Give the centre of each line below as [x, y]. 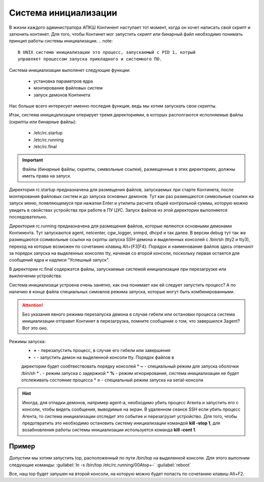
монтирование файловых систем [68, 88]
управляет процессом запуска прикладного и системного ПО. [90, 59]
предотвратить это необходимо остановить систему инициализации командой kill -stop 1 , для [121, 423]
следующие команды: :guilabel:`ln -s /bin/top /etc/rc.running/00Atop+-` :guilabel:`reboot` [100, 465]
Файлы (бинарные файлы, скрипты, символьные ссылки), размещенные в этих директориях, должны [129, 169]
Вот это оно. [35, 328]
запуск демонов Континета [62, 95]
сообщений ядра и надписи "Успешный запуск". [59, 260]
